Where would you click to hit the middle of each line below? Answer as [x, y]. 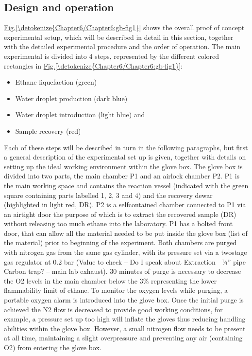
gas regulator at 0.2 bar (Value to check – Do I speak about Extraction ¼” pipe [125, 261]
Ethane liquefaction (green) [56, 82]
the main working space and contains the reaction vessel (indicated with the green [126, 185]
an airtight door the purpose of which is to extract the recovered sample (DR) [120, 214]
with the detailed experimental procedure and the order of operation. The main [122, 46]
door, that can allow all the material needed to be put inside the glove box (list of [126, 233]
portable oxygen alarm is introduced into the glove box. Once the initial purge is [124, 300]
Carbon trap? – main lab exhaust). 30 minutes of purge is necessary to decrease [123, 271]
